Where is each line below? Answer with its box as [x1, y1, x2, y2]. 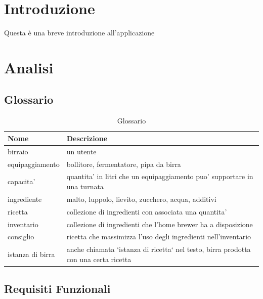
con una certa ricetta [66, 253, 131, 264]
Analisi [4, 57, 54, 77]
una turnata [66, 181, 104, 192]
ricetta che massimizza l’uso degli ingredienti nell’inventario [66, 231, 251, 242]
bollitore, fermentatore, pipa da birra [66, 158, 181, 169]
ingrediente [8, 193, 42, 204]
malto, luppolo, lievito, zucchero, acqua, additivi [66, 193, 216, 204]
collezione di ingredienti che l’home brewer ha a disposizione [66, 219, 253, 229]
